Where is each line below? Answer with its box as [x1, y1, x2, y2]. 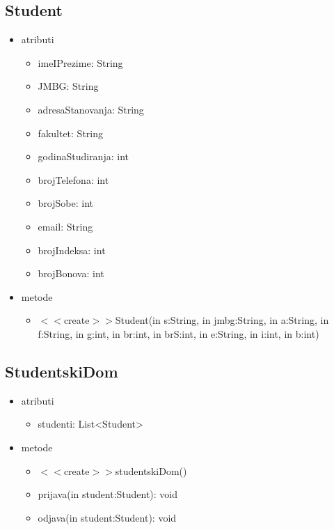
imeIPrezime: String [38, 55, 123, 70]
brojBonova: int [38, 266, 104, 281]
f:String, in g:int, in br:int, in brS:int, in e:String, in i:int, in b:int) [38, 326, 319, 341]
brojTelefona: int [38, 172, 109, 187]
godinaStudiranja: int [38, 149, 129, 164]
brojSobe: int [38, 196, 94, 210]
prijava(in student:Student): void [38, 487, 178, 501]
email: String [38, 219, 93, 233]
